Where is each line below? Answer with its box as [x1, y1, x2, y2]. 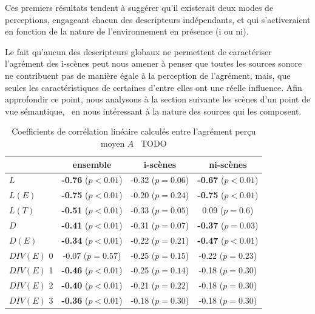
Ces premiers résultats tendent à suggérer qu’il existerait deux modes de [5, 1, 274, 13]
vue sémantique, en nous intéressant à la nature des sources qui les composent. [5, 104, 302, 117]
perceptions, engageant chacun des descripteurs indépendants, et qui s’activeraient [5, 13, 311, 25]
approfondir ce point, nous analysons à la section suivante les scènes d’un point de [5, 93, 311, 105]
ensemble [72, 158, 112, 170]
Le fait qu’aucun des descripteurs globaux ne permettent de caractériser [5, 45, 272, 58]
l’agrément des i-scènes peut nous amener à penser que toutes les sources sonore [5, 57, 302, 70]
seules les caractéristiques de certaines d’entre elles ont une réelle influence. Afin [5, 81, 302, 93]
